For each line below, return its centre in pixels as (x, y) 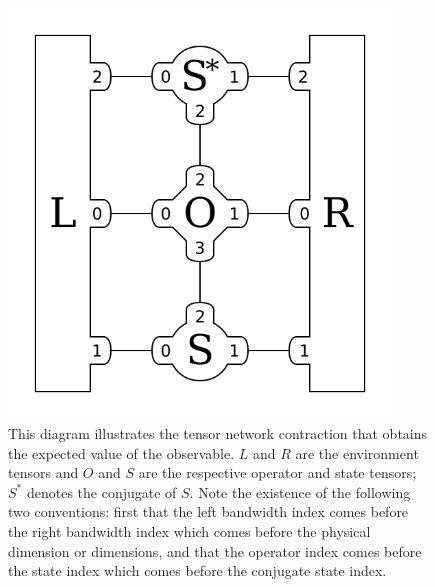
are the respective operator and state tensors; (277, 472)
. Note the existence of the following (300, 491)
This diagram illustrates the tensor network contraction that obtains (218, 433)
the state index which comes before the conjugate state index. (197, 570)
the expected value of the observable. (121, 452)
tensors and (43, 472)
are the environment (357, 452)
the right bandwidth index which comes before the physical (189, 530)
